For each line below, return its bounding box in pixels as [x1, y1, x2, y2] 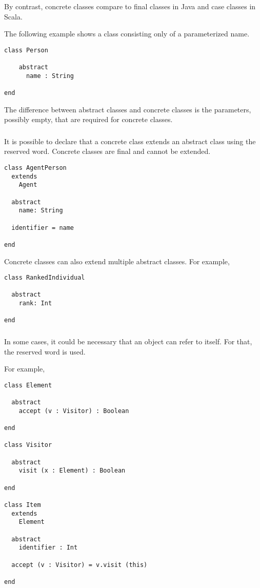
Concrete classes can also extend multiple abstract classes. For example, [4, 256, 230, 266]
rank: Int [18, 300, 52, 307]
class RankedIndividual [4, 274, 85, 282]
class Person [4, 46, 48, 54]
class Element [4, 381, 52, 389]
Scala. [4, 11, 23, 22]
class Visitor [4, 441, 52, 449]
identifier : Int [18, 544, 78, 552]
